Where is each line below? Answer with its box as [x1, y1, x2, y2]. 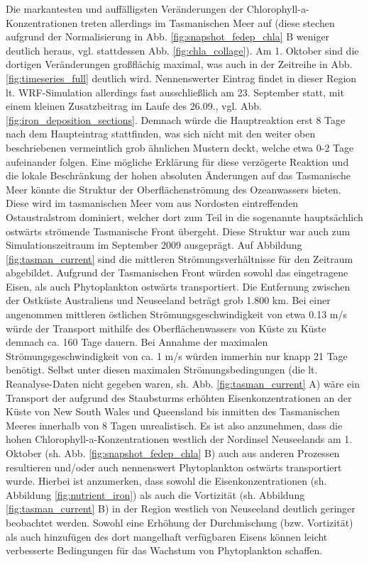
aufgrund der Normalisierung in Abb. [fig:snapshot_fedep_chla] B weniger [6, 29, 330, 44]
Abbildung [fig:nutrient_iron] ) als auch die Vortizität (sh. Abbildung [6, 487, 305, 502]
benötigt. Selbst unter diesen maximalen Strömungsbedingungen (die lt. [6, 362, 318, 377]
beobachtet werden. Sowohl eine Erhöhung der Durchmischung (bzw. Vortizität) [6, 515, 353, 529]
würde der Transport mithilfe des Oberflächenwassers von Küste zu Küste [6, 320, 326, 335]
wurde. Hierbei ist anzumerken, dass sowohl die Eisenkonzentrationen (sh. [6, 473, 327, 488]
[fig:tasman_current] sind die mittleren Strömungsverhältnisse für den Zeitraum [6, 251, 353, 266]
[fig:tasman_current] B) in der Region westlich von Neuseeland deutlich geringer [6, 501, 356, 516]
